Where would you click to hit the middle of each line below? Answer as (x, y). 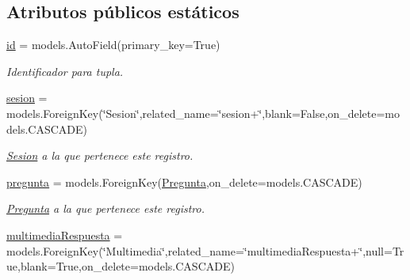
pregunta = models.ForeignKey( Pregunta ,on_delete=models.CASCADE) (184, 182)
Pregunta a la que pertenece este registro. (105, 208)
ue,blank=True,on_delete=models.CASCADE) (121, 266)
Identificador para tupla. (65, 71)
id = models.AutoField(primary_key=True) (113, 45)
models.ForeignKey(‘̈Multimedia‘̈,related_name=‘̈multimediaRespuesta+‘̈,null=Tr (205, 250)
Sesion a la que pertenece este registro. (100, 155)
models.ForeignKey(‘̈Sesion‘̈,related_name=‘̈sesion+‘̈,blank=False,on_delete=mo (203, 113)
